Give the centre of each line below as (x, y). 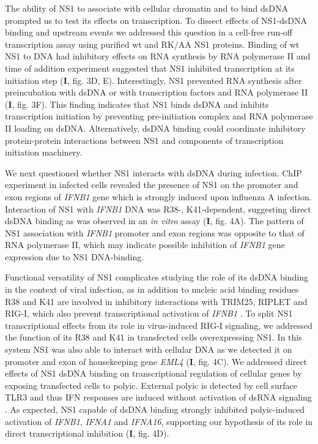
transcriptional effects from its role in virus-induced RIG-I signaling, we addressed (159, 325)
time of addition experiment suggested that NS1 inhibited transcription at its (150, 68)
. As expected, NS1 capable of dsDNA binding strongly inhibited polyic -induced (155, 409)
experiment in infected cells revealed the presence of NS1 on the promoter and (152, 185)
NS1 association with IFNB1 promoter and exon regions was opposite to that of (155, 232)
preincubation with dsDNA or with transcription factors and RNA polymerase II (157, 92)
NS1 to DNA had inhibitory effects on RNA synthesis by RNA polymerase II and (158, 56)
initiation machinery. (44, 152)
